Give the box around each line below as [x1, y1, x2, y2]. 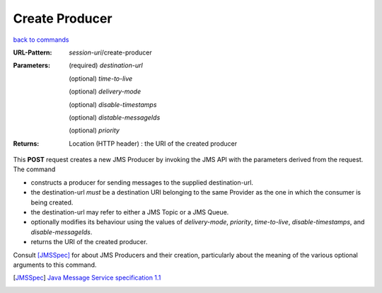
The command [13, 165, 56, 173]
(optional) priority [69, 126, 120, 134]
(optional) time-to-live [69, 74, 133, 83]
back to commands [13, 35, 69, 44]
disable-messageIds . [30, 227, 93, 236]
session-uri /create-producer [69, 48, 152, 57]
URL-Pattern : [13, 48, 52, 57]
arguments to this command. [13, 260, 97, 269]
